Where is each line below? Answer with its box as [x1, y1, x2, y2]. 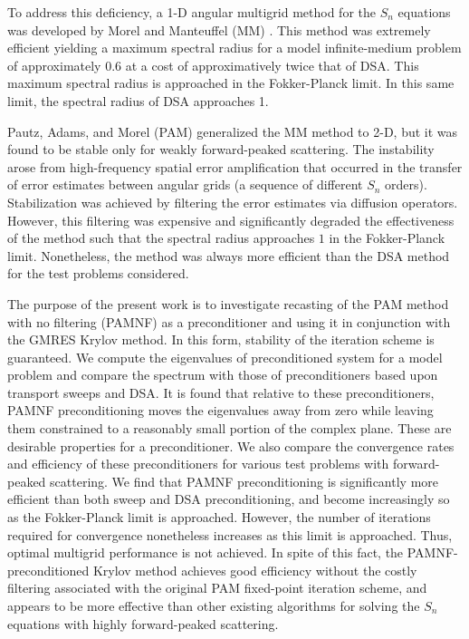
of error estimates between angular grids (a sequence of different [7, 175, 363, 194]
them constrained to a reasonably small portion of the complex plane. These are [7, 419, 452, 438]
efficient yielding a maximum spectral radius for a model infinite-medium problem [7, 38, 462, 57]
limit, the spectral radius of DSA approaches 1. [7, 91, 269, 110]
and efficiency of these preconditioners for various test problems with [7, 454, 389, 473]
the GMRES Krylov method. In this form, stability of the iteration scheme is [7, 330, 435, 349]
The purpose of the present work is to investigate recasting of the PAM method [7, 294, 449, 313]
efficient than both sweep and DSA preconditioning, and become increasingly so [7, 489, 450, 508]
